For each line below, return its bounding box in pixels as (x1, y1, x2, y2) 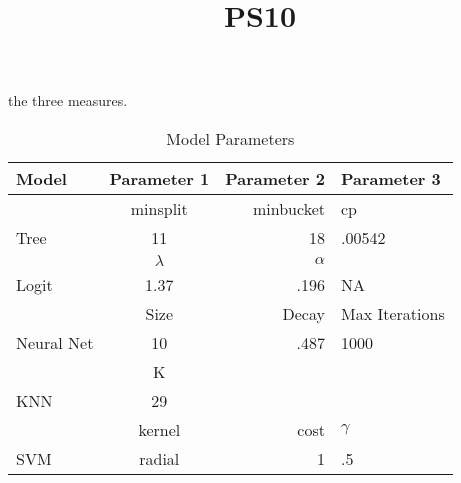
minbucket (252, 196, 325, 220)
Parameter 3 (340, 166, 441, 190)
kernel (138, 417, 181, 441)
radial (139, 446, 180, 470)
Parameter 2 (225, 166, 325, 190)
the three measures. (8, 90, 128, 111)
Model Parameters (166, 126, 295, 150)
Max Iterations (340, 301, 445, 325)
